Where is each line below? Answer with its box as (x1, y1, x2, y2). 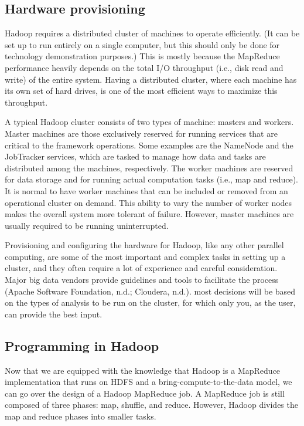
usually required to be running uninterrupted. (5, 219, 169, 231)
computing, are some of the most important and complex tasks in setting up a (5, 250, 286, 262)
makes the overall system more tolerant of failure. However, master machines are (5, 208, 294, 220)
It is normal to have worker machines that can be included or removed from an (5, 184, 288, 197)
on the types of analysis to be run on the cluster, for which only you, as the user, (5, 296, 296, 309)
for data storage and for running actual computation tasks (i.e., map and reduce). (5, 173, 298, 185)
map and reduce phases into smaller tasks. (5, 410, 156, 422)
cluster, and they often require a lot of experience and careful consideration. (5, 262, 278, 274)
